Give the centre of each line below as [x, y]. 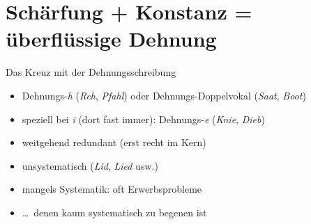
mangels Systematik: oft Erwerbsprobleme [112, 189]
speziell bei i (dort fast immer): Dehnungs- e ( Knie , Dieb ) [143, 119]
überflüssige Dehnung [111, 39]
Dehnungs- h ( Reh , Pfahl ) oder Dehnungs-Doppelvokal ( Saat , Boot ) [164, 95]
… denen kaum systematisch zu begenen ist [114, 212]
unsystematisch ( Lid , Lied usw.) [90, 165]
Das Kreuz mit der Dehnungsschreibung [91, 72]
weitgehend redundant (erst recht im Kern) [114, 142]
